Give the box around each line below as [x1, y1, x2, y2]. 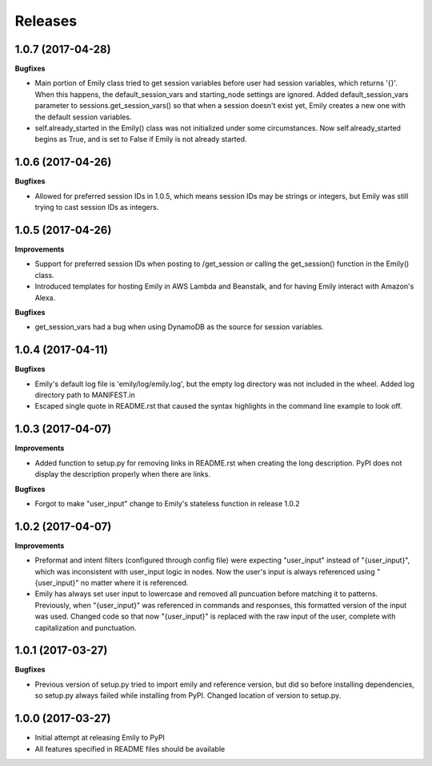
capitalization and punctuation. [34, 623, 137, 632]
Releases [14, 12, 78, 30]
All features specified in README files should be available [34, 744, 226, 753]
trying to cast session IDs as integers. [34, 203, 159, 212]
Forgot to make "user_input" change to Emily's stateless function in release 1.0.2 [34, 498, 300, 508]
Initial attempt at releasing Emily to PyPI [34, 733, 166, 743]
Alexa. [34, 292, 56, 302]
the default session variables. [34, 112, 132, 122]
